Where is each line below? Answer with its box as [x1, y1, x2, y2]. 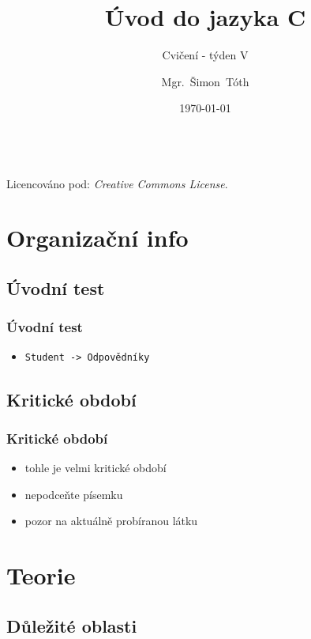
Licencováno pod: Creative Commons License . [6, 175, 228, 191]
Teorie [6, 559, 76, 592]
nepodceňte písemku [24, 486, 123, 502]
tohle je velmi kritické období [24, 459, 167, 476]
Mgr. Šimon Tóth [161, 73, 249, 89]
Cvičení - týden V [162, 47, 249, 63]
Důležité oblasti [6, 613, 137, 637]
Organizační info [6, 221, 189, 254]
